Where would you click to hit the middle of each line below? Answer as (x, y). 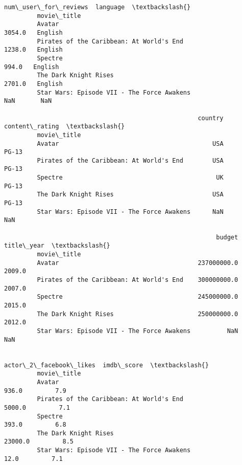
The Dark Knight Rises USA (130, 195)
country (211, 118)
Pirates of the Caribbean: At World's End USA (130, 160)
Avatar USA (130, 143)
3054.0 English (33, 32)
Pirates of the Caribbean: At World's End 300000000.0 (138, 280)
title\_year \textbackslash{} (57, 246)
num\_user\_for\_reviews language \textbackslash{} (98, 7)
